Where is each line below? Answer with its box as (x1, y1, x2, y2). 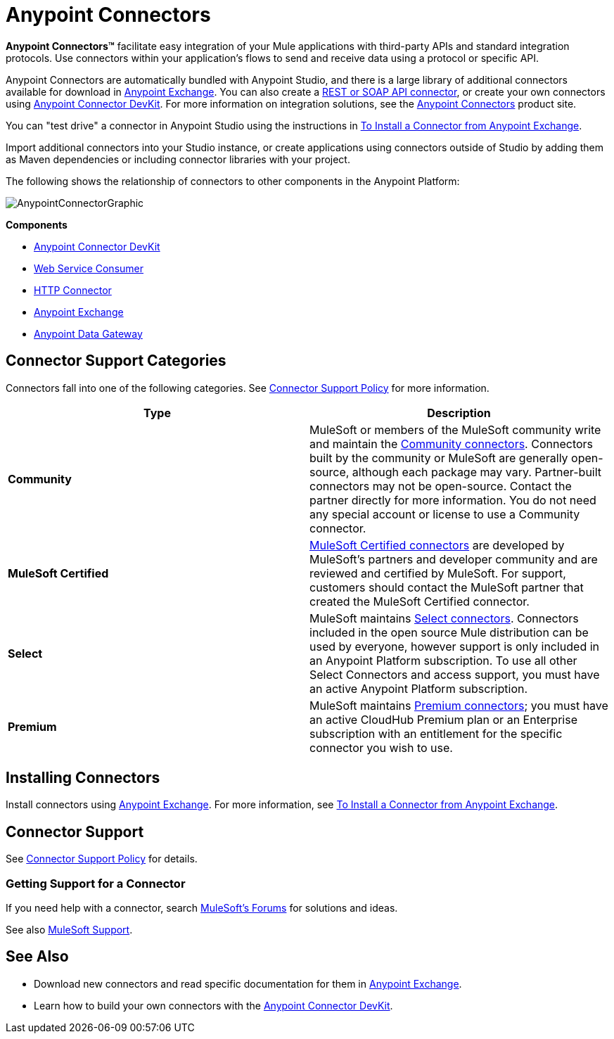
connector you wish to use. (309, 740, 453, 755)
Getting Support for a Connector (6, 876, 186, 891)
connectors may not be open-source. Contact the (309, 478, 572, 493)
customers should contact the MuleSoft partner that (309, 580, 584, 594)
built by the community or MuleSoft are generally (309, 450, 568, 465)
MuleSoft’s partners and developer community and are (309, 552, 598, 566)
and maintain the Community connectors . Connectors (309, 436, 594, 451)
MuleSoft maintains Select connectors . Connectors (309, 611, 579, 625)
